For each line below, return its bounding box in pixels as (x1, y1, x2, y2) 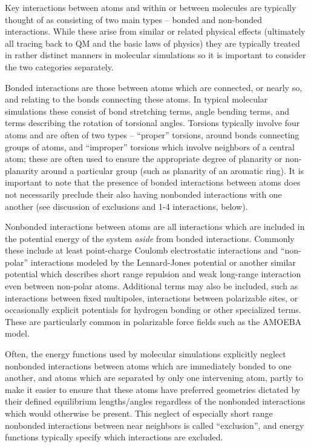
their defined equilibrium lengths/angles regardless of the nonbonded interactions (5, 395, 306, 408)
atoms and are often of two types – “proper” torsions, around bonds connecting (5, 128, 300, 141)
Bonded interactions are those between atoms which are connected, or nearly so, (5, 81, 303, 93)
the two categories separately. (5, 60, 114, 73)
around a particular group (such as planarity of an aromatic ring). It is (41, 164, 304, 176)
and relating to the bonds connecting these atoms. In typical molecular (5, 93, 268, 106)
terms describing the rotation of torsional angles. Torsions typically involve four (5, 116, 300, 129)
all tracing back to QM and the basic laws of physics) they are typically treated (5, 36, 300, 49)
